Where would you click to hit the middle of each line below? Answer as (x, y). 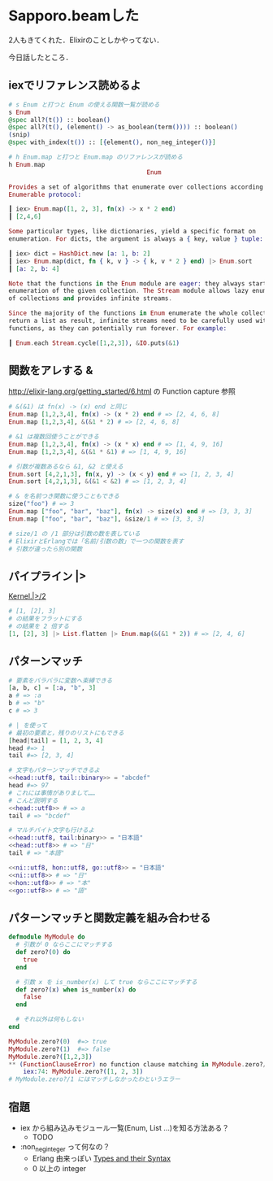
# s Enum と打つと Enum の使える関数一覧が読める (84, 105)
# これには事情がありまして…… (52, 793)
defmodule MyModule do (47, 937)
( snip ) (19, 135)
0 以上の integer (59, 1168)
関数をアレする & (51, 370)
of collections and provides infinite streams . (91, 299)
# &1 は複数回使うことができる (54, 437)
